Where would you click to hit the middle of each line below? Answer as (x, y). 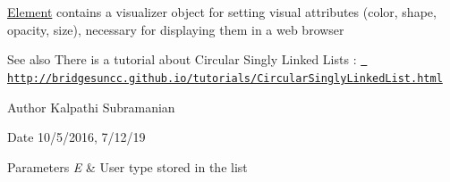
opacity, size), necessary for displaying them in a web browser (176, 29)
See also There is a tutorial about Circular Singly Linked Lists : (182, 59)
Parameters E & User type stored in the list (127, 166)
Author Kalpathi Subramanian (91, 107)
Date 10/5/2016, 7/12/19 (76, 137)
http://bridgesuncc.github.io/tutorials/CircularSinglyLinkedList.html (225, 78)
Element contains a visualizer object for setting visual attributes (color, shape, (222, 12)
